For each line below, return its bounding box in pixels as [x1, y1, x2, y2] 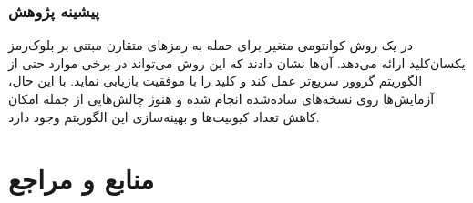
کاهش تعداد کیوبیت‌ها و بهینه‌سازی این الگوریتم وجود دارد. [8, 107, 320, 126]
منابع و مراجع [8, 160, 155, 198]
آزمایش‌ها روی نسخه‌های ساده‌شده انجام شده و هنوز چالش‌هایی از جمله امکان [8, 89, 435, 107]
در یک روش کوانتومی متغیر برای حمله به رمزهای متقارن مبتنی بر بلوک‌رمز [8, 36, 413, 55]
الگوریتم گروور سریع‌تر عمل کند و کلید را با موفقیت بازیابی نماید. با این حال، [8, 71, 423, 90]
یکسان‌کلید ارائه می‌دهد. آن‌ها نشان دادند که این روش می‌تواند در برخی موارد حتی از [8, 53, 466, 72]
